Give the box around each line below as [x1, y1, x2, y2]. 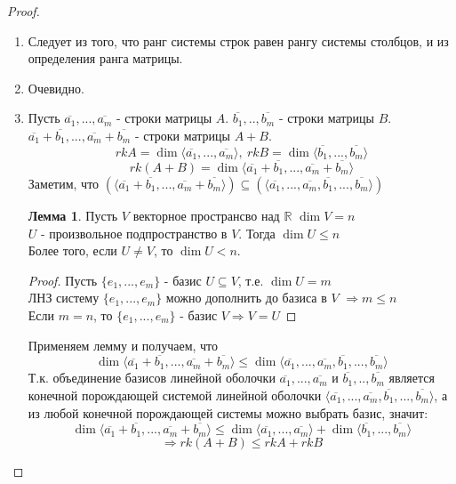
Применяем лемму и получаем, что [28, 335, 219, 354]
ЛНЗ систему [28, 288, 100, 307]
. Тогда [238, 223, 276, 242]
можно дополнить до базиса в [165, 288, 327, 307]
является [388, 368, 435, 387]
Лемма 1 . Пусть [28, 206, 118, 224]
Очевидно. [28, 78, 84, 97]
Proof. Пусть [28, 270, 98, 289]
